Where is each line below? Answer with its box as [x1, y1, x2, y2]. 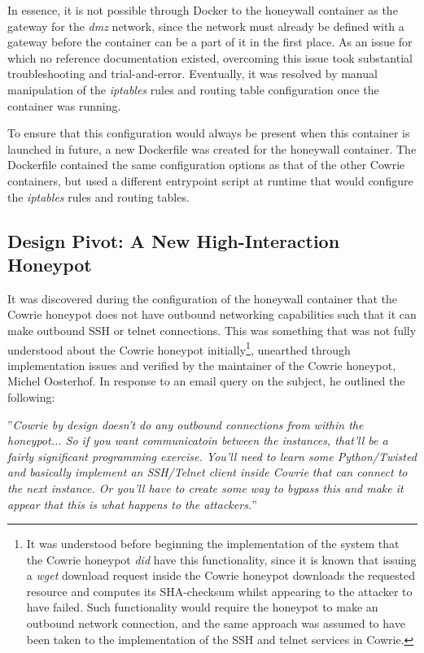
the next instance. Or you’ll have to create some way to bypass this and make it [7, 479, 404, 496]
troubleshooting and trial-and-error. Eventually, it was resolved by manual [7, 65, 378, 82]
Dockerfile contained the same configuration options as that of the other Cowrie [7, 156, 405, 173]
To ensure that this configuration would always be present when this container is [7, 124, 410, 141]
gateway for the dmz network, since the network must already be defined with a [7, 17, 404, 34]
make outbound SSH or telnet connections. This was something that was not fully [7, 321, 417, 338]
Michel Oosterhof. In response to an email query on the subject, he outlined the [7, 372, 405, 390]
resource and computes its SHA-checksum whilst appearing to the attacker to [26, 582, 413, 599]
